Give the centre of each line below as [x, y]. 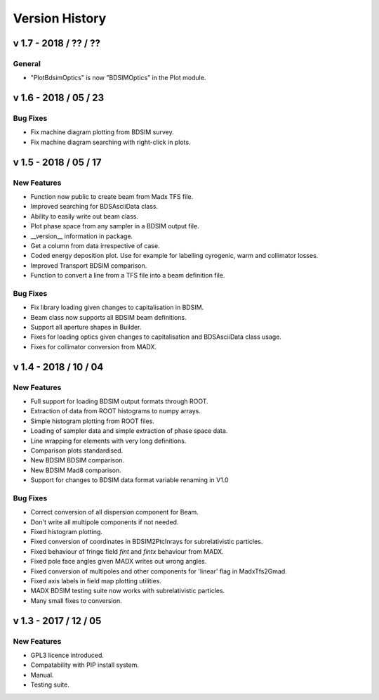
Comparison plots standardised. [77, 451]
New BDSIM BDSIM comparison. [78, 460]
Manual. [42, 675]
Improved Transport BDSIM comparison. [89, 265]
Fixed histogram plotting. [67, 532]
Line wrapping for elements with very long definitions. [108, 441]
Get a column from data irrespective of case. [95, 245]
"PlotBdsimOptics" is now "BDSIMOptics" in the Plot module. [118, 78]
